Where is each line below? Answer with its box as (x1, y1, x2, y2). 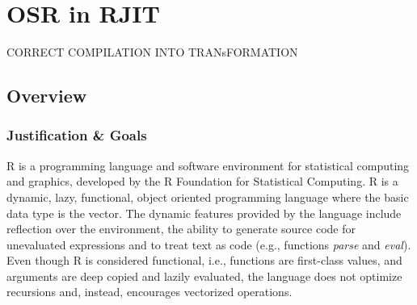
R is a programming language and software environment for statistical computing (6, 157, 410, 173)
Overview (6, 83, 87, 108)
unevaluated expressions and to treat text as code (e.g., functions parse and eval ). (6, 236, 411, 253)
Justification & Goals (6, 125, 147, 145)
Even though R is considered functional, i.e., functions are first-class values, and (6, 252, 402, 269)
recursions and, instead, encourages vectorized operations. (6, 283, 293, 300)
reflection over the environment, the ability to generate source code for (6, 220, 356, 237)
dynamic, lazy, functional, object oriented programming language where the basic (6, 188, 409, 205)
